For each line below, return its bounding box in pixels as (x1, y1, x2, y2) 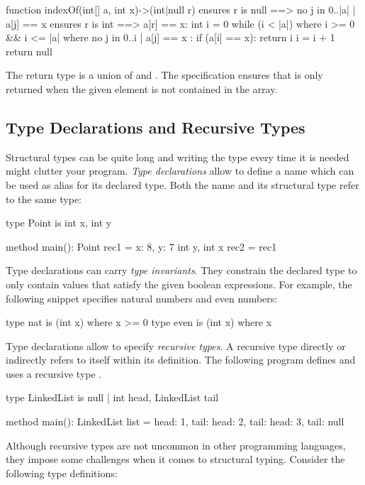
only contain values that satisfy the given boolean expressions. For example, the (6, 276, 352, 291)
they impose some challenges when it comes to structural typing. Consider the (6, 452, 345, 467)
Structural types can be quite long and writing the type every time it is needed (6, 149, 349, 164)
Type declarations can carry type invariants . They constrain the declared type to (6, 263, 357, 278)
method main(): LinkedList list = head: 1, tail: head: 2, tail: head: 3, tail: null (6, 414, 344, 429)
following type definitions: (6, 465, 118, 480)
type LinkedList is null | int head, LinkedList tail (6, 390, 219, 405)
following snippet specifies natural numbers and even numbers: (6, 290, 278, 305)
